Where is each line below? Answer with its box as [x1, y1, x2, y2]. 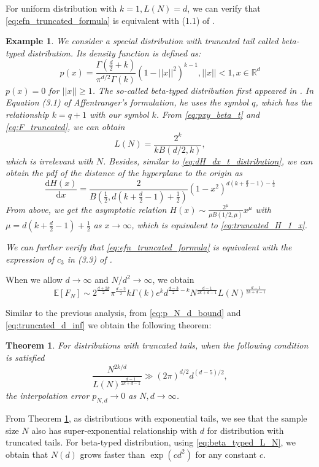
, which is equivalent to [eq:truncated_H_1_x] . [131, 218, 307, 231]
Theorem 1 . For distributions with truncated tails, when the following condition [6, 339, 309, 352]
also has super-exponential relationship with [31, 423, 197, 436]
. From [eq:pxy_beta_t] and [156, 107, 260, 120]
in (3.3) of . [67, 252, 112, 265]
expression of [6, 252, 54, 265]
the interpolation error [6, 389, 90, 402]
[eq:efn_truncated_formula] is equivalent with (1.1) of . [6, 14, 215, 26]
